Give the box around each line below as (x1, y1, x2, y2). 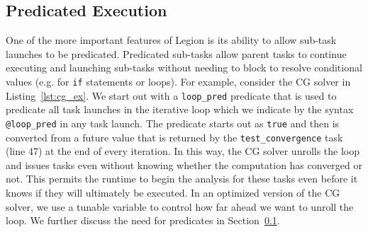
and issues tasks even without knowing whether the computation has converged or (6, 157, 363, 172)
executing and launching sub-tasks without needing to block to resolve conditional (6, 60, 362, 75)
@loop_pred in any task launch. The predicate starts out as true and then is (6, 115, 340, 130)
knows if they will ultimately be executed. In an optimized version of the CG (6, 185, 340, 199)
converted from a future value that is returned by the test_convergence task (6, 129, 343, 144)
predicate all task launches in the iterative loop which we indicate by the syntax (6, 102, 354, 117)
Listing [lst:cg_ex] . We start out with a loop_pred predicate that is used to (6, 88, 337, 103)
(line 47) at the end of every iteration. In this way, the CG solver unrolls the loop (6, 144, 360, 158)
